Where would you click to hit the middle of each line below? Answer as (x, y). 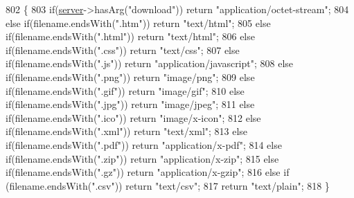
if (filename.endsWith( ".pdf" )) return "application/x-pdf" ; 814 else (144, 144)
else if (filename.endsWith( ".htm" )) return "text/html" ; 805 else (138, 22)
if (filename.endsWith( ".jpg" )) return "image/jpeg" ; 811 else (130, 104)
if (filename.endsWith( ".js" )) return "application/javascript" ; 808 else (150, 63)
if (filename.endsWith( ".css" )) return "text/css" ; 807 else (123, 49)
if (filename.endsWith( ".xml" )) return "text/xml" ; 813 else (127, 131)
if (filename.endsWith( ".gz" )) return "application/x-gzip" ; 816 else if (148, 172)
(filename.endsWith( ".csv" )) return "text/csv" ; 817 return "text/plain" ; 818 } (168, 185)
